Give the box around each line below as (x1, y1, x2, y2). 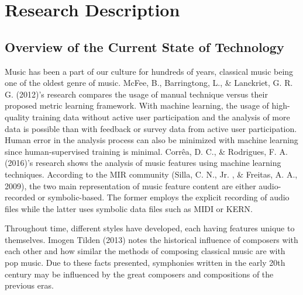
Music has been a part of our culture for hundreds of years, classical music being (5, 65, 294, 77)
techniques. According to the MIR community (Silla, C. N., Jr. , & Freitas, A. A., (5, 168, 298, 180)
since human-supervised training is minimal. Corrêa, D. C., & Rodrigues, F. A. (5, 145, 288, 157)
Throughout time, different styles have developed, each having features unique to (5, 222, 295, 234)
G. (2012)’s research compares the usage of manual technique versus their (5, 88, 268, 100)
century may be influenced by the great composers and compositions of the (5, 268, 274, 280)
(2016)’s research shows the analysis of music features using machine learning (5, 157, 281, 169)
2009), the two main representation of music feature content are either (5, 179, 256, 192)
